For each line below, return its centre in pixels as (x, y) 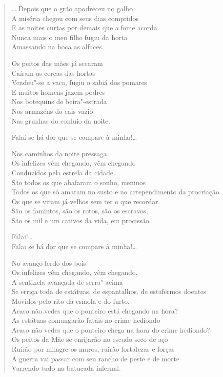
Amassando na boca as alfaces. (58, 47)
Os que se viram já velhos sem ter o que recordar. (86, 201)
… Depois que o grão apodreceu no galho (72, 8)
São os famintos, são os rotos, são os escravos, (80, 211)
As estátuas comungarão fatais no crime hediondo (86, 320)
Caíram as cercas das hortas (53, 73)
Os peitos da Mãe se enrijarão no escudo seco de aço (90, 339)
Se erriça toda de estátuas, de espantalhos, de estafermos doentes (109, 291)
